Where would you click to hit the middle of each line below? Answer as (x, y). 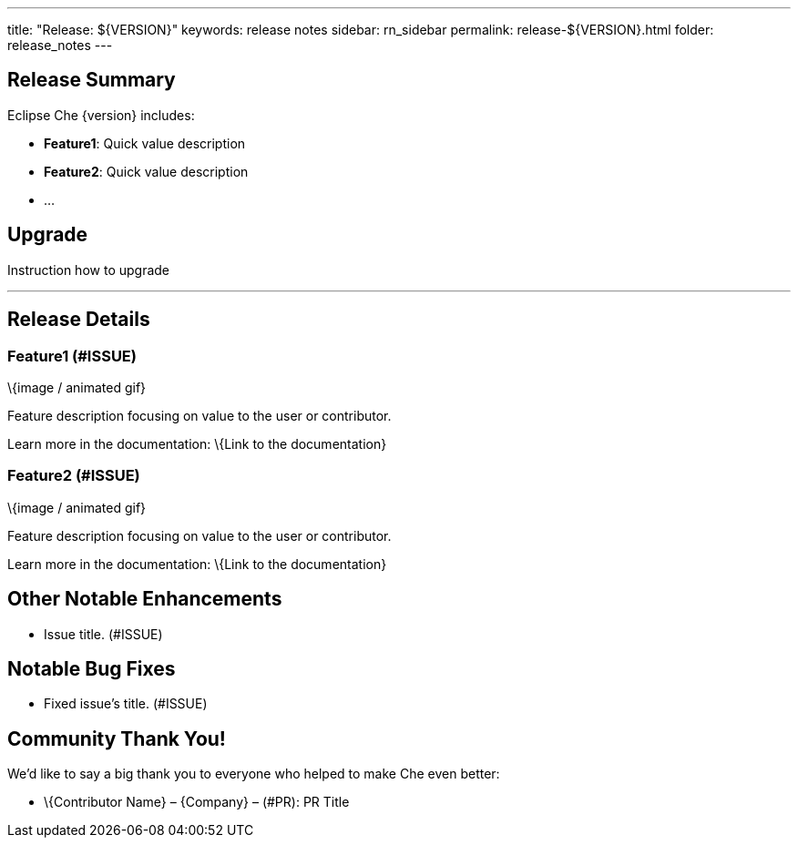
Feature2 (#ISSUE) (74, 476)
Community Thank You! (117, 738)
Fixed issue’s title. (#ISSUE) (126, 704)
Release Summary (92, 80)
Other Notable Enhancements (145, 599)
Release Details (79, 320)
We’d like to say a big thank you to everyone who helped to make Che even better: (254, 774)
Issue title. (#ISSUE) (103, 634)
